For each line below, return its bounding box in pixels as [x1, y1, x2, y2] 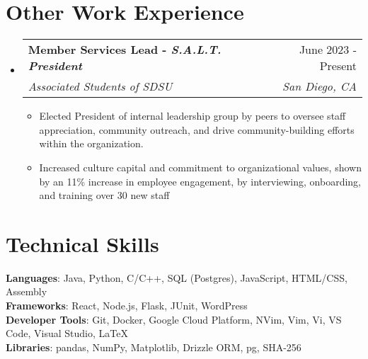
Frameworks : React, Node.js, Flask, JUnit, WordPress [6, 298, 248, 312]
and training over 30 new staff [39, 188, 170, 203]
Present [319, 57, 357, 74]
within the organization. [39, 136, 144, 151]
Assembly [6, 284, 47, 299]
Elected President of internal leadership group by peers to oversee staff [39, 108, 346, 123]
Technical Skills [6, 229, 159, 258]
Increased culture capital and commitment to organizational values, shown [39, 159, 362, 174]
